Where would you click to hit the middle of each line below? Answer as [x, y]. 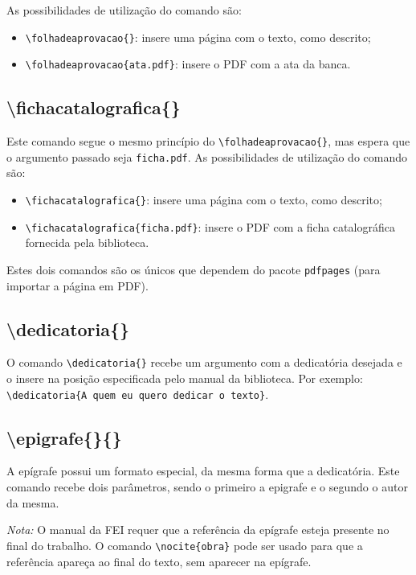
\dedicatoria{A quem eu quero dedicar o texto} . [138, 394]
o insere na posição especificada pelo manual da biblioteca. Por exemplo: [185, 378]
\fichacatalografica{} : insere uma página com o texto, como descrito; [204, 200]
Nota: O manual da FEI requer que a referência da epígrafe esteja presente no [198, 530]
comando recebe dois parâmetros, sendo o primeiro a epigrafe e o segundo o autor [207, 487]
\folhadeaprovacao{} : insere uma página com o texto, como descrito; [198, 37]
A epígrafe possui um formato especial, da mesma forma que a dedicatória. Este [203, 471]
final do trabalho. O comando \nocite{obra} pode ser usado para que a [185, 545]
